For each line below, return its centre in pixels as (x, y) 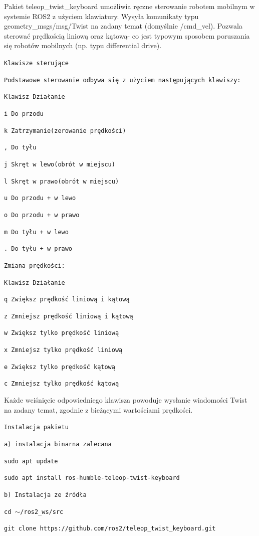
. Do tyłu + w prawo (38, 249)
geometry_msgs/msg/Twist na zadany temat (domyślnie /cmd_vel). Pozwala (123, 26)
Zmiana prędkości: (35, 265)
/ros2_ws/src (42, 512)
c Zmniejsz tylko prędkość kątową (62, 384)
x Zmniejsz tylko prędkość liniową (63, 350)
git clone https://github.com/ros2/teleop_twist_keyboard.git (110, 529)
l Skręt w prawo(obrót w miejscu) (62, 181)
